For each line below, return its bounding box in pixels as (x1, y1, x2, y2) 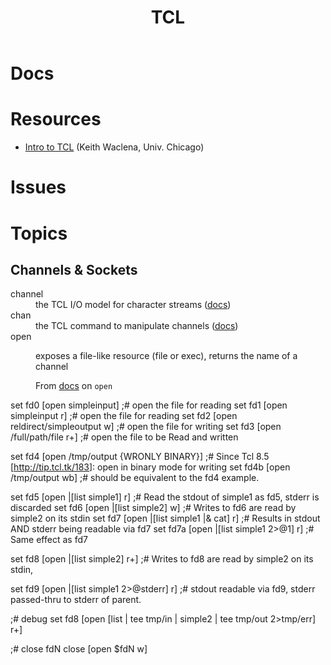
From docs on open (35, 380, 113, 392)
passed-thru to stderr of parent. (10, 594, 142, 606)
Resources (10, 108, 102, 131)
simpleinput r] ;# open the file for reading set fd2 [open (10, 410, 238, 422)
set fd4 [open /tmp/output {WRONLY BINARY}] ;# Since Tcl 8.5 (10, 451, 270, 463)
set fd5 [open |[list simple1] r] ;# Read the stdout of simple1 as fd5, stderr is (10, 491, 320, 503)
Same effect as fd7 (10, 534, 88, 546)
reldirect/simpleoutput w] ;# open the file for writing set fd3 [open (10, 421, 282, 433)
